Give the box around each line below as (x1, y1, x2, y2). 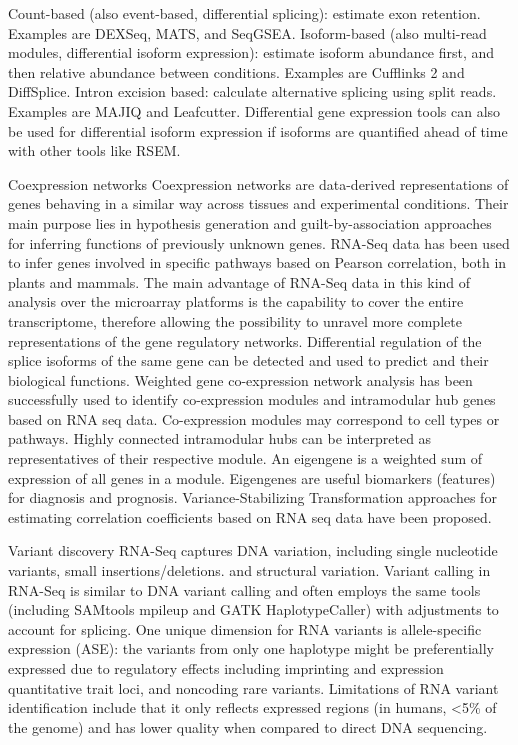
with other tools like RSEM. (8, 140, 181, 161)
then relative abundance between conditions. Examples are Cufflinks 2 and (8, 61, 465, 82)
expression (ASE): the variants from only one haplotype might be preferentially (8, 638, 494, 659)
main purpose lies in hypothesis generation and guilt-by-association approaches (8, 212, 492, 233)
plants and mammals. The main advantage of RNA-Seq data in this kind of (8, 271, 471, 292)
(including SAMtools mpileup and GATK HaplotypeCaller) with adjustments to (8, 599, 499, 620)
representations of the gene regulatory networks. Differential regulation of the (8, 330, 482, 351)
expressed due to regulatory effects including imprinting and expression (8, 658, 444, 678)
